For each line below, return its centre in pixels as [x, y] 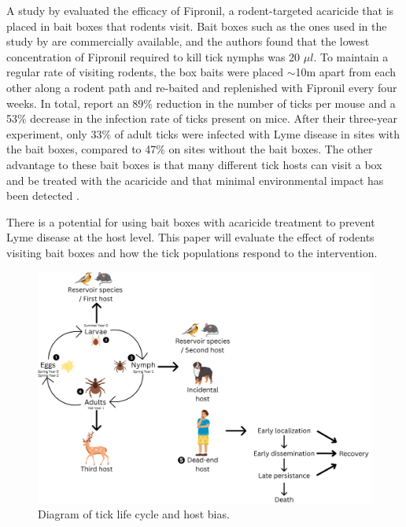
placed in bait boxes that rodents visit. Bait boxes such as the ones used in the [197, 26]
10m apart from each [346, 72]
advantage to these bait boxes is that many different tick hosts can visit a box [194, 164]
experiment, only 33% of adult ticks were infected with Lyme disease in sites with [203, 133]
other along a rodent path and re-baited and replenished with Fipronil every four [202, 87]
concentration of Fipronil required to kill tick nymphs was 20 [153, 56]
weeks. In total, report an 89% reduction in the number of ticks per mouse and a [201, 103]
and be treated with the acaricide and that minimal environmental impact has [195, 180]
